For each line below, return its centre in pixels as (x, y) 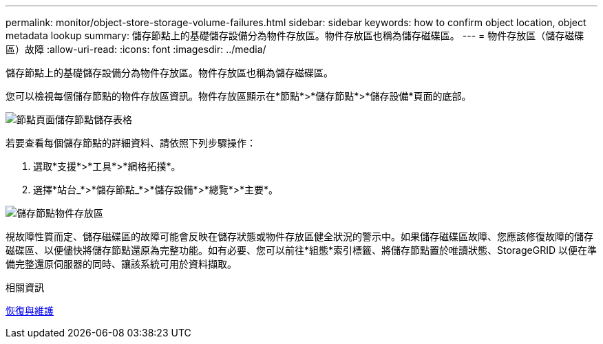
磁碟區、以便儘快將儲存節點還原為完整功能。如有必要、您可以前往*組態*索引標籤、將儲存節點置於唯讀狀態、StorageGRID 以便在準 (301, 250)
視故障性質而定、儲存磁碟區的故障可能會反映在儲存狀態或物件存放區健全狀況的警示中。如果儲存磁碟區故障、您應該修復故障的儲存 (299, 236)
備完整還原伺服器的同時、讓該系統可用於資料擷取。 (121, 264)
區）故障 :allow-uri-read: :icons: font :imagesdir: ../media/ (136, 49)
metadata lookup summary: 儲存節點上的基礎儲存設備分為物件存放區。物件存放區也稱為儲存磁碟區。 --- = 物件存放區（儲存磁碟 (295, 35)
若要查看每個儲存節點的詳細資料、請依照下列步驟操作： (131, 143)
